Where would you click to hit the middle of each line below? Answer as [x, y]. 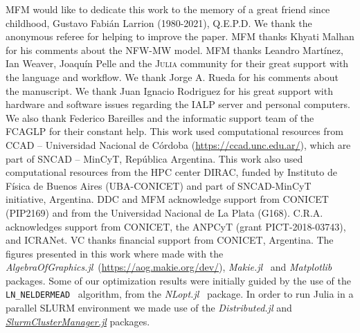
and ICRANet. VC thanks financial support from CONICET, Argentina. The [170, 240]
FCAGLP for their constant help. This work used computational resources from [174, 131]
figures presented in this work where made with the [115, 253]
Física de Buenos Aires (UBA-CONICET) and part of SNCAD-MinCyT [159, 185]
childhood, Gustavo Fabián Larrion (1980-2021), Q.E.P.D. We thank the [159, 22]
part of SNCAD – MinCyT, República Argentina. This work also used [154, 158]
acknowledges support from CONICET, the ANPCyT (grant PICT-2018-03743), [176, 226]
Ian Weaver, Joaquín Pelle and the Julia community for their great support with [177, 63]
